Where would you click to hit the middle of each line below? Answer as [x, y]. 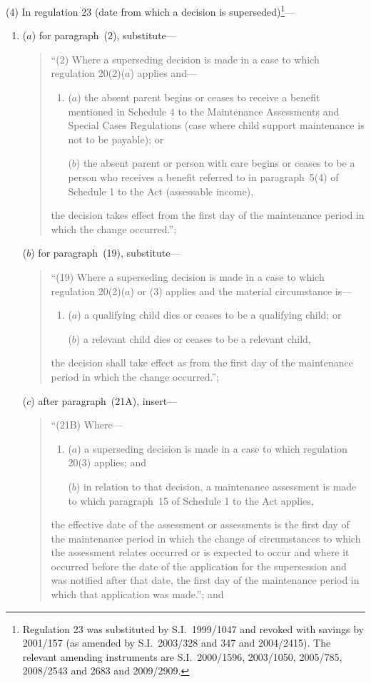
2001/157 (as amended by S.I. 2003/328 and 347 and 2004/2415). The [177, 643]
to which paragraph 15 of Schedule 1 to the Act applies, [191, 500]
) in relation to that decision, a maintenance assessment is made [216, 486]
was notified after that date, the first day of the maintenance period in [205, 580]
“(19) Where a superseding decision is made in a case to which [188, 276]
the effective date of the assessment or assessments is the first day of [200, 524]
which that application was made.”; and [137, 594]
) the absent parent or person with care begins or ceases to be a [215, 163]
